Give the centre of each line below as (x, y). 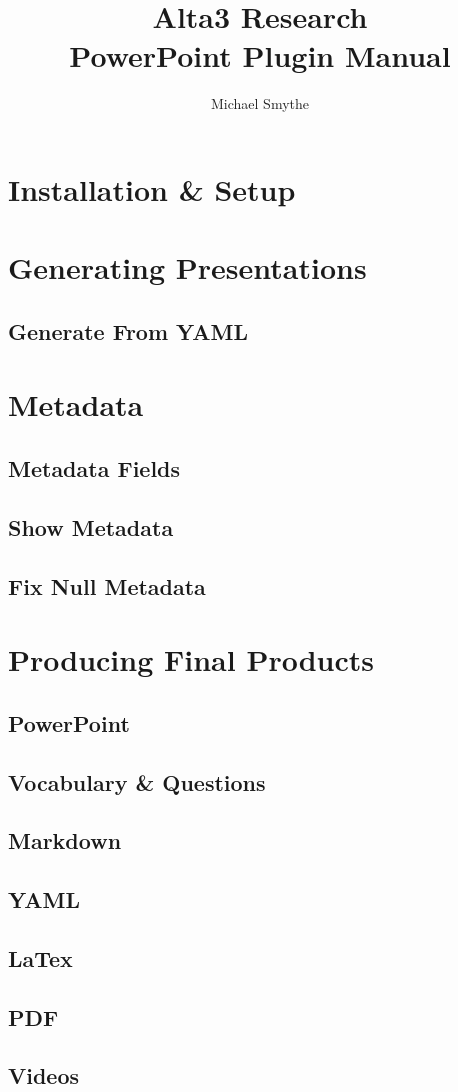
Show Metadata (91, 526)
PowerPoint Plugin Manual (260, 55)
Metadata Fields (94, 468)
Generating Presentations (187, 267)
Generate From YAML (128, 330)
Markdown (65, 840)
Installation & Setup (152, 188)
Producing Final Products (191, 659)
